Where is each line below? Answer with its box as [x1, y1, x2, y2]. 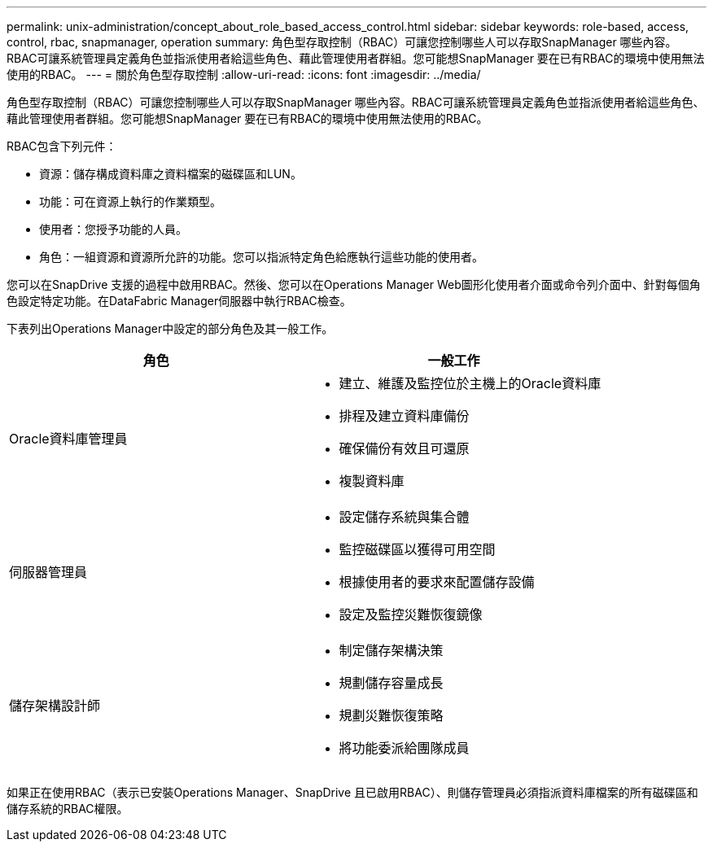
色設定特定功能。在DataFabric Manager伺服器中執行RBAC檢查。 [7, 294, 352, 308]
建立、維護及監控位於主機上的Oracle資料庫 [339, 375, 601, 391]
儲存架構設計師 [9, 697, 101, 714]
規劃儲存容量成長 [339, 675, 444, 691]
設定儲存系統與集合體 [339, 509, 470, 525]
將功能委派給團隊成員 [339, 740, 470, 756]
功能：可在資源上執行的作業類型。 [39, 195, 221, 208]
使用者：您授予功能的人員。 [39, 222, 187, 236]
